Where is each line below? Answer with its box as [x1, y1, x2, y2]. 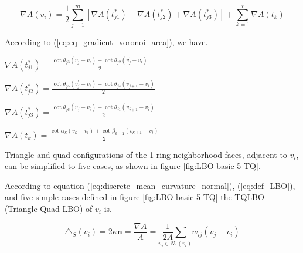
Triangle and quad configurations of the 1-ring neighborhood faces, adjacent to [5, 148, 287, 160]
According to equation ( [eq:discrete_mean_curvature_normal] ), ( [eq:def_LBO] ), [5, 179, 295, 191]
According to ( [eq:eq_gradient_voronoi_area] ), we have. [5, 36, 208, 48]
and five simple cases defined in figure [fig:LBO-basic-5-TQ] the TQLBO [5, 191, 264, 203]
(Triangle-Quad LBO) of [5, 203, 93, 215]
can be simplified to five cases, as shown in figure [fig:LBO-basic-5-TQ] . [5, 160, 261, 172]
